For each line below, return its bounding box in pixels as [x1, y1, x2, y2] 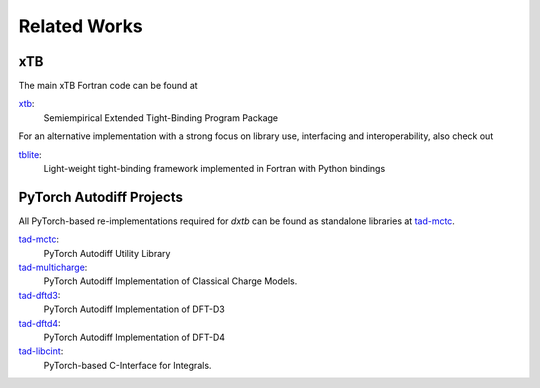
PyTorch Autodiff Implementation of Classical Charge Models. [43, 275, 298, 287]
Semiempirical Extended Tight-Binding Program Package [43, 111, 279, 124]
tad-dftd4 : [18, 317, 61, 329]
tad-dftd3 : [18, 289, 61, 301]
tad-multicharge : [18, 261, 88, 274]
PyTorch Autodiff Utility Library [43, 247, 171, 259]
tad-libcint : [18, 345, 64, 357]
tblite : [18, 148, 42, 160]
